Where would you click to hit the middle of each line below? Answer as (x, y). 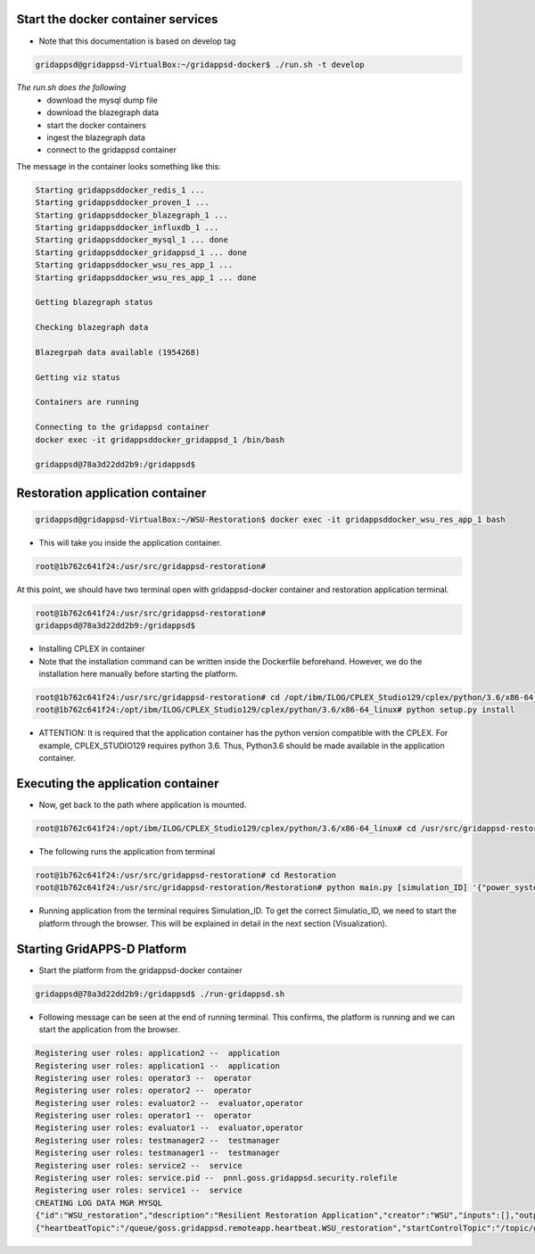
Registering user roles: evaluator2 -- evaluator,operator (169, 1103)
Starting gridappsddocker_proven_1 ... (122, 202)
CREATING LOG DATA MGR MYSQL (99, 1203)
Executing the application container (118, 784)
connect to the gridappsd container (112, 150)
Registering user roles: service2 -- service (139, 1165)
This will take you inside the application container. (130, 542)
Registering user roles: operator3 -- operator (144, 1078)
